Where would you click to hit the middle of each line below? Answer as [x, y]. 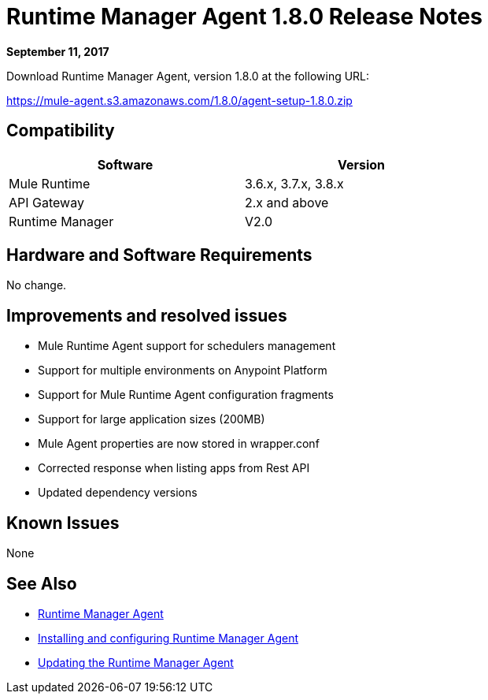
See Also [42, 583]
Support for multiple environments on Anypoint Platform [183, 370]
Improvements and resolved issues [147, 315]
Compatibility [61, 131]
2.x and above [287, 202]
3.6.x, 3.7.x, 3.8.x [294, 183]
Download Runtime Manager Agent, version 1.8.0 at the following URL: [188, 76]
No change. [37, 285]
